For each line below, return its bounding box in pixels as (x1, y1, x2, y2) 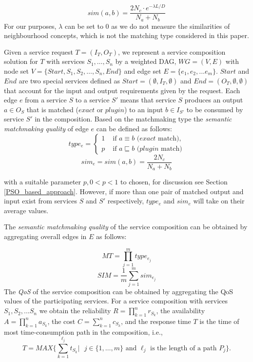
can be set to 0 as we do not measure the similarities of (64, 20, 230, 31)
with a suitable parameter (4, 177, 81, 187)
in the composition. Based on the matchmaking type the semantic (35, 114, 232, 124)
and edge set (124, 65, 161, 76)
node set (4, 65, 29, 76)
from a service (25, 95, 67, 105)
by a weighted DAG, (115, 56, 176, 66)
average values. (4, 205, 49, 215)
